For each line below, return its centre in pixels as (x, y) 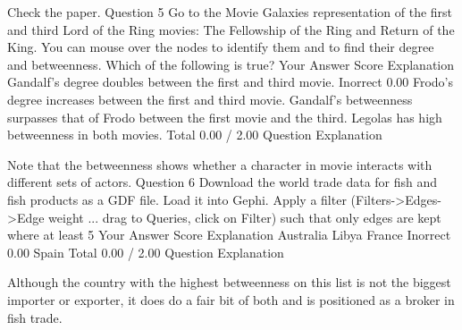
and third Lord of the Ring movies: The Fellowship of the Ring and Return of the (231, 29)
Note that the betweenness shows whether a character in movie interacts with (220, 164)
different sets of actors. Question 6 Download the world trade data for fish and (223, 182)
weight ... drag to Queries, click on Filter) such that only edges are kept (245, 217)
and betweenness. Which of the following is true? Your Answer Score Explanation (231, 64)
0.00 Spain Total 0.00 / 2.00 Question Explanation (146, 252)
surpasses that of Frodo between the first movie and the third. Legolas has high (225, 117)
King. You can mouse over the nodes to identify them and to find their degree (221, 47)
